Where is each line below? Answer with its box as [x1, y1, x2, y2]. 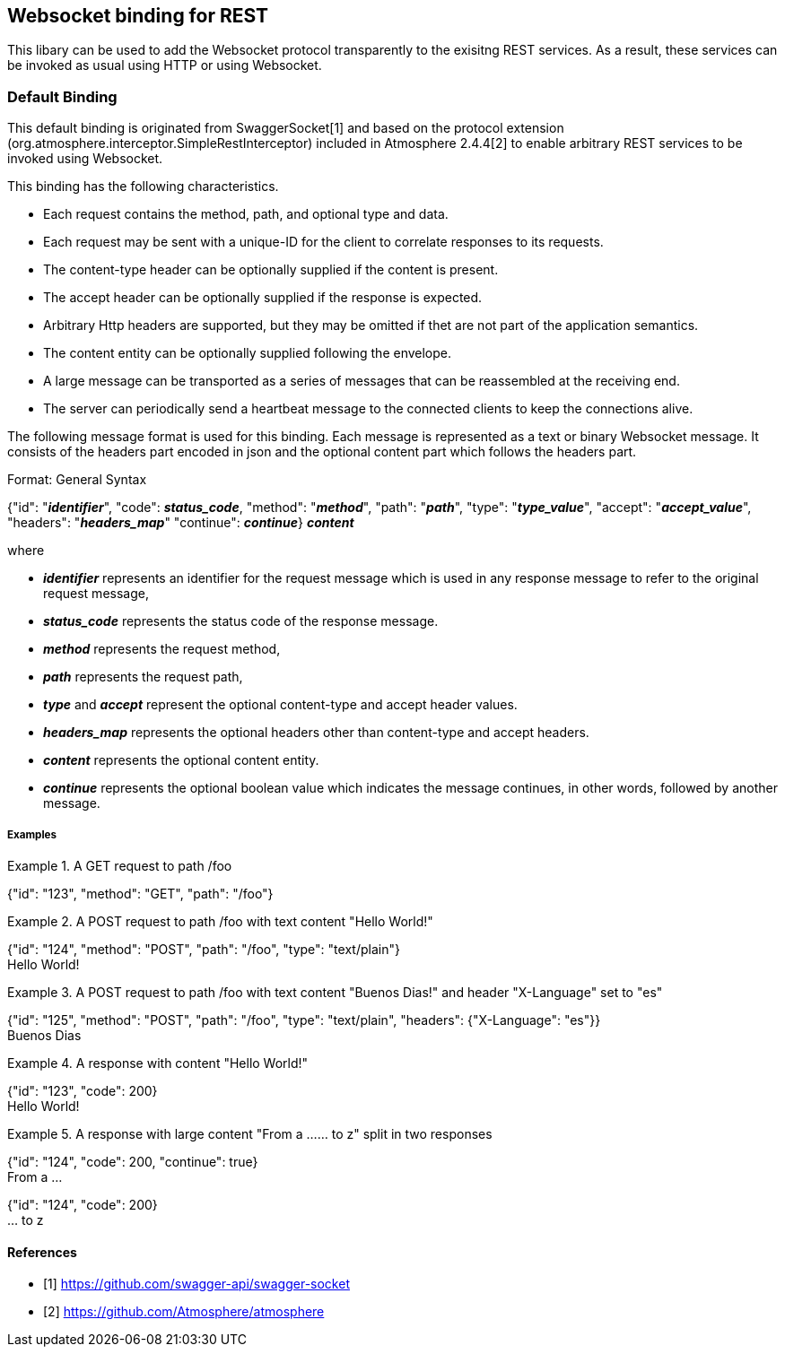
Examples [7, 828, 57, 841]
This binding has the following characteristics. [7, 178, 279, 195]
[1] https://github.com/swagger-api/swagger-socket [43, 1276, 350, 1292]
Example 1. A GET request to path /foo [7, 857, 232, 873]
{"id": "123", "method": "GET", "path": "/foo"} [7, 885, 274, 901]
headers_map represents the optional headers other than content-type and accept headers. [43, 725, 589, 741]
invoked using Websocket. [7, 151, 163, 167]
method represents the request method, [43, 641, 281, 657]
